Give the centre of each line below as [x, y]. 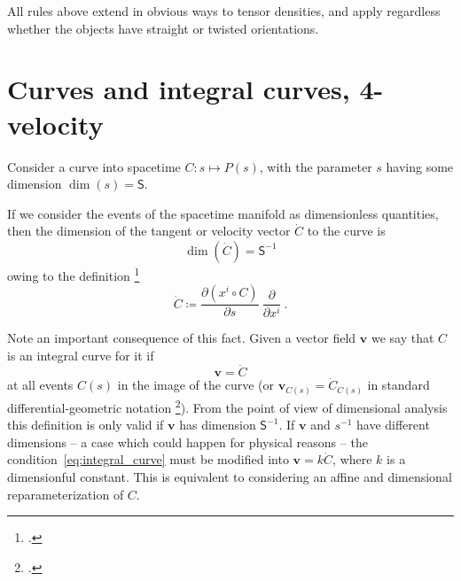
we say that [402, 338]
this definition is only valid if [86, 425]
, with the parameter [316, 166]
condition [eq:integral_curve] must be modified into [148, 459]
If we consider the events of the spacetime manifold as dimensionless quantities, [223, 213]
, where [352, 459]
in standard [398, 385]
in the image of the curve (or [195, 385]
